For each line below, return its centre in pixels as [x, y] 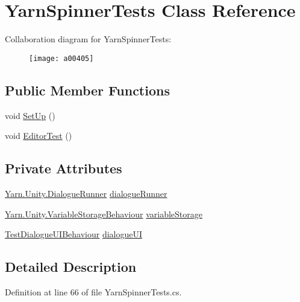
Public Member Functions [87, 90]
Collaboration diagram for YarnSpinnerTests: [88, 39]
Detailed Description [71, 267]
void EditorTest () [39, 136]
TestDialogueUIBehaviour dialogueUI [74, 234]
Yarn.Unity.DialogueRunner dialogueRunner [86, 193]
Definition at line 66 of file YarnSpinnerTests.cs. [93, 291]
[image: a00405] [61, 58]
